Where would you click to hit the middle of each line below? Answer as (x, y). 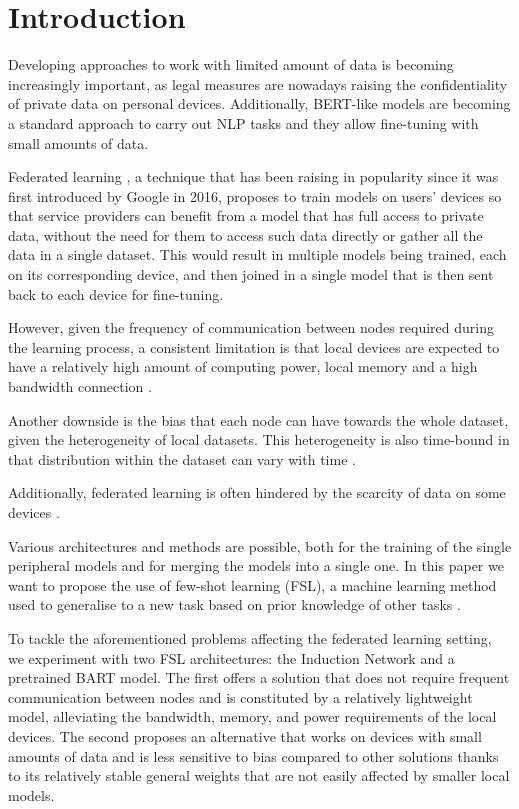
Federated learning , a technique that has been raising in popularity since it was (253, 176)
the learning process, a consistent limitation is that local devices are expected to (254, 346)
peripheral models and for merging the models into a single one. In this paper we (256, 565)
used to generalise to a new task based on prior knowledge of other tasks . (234, 604)
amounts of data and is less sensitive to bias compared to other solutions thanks (253, 755)
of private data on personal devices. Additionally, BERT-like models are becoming (259, 103)
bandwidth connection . (80, 386)
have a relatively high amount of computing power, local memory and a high (243, 366)
